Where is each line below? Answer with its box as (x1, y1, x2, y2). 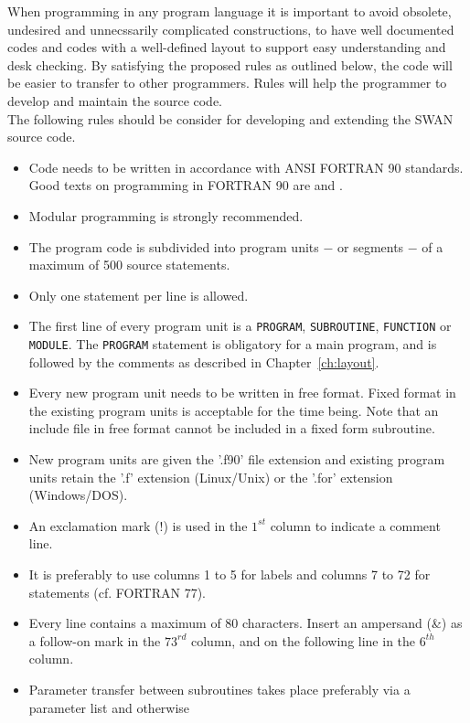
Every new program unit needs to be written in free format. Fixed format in (28, 383, 456, 402)
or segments (337, 237, 404, 256)
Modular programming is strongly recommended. (28, 206, 304, 225)
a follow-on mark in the (28, 631, 161, 650)
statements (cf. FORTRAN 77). (28, 582, 207, 601)
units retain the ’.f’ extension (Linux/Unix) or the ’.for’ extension (28, 467, 393, 486)
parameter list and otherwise (28, 697, 190, 717)
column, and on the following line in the (190, 631, 416, 650)
